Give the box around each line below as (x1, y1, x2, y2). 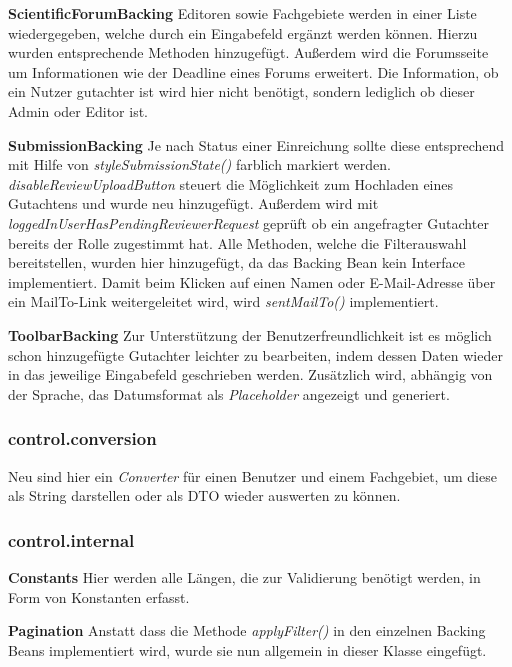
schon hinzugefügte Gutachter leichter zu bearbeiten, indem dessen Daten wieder (8, 344, 503, 365)
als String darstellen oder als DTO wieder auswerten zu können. (8, 485, 401, 506)
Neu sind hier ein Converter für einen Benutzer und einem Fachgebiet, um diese (8, 465, 497, 486)
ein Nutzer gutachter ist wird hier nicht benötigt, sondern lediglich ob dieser (8, 81, 475, 102)
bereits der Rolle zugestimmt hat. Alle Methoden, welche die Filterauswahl (8, 232, 467, 253)
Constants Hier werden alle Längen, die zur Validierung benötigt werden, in (8, 566, 481, 587)
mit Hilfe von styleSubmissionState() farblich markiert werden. (8, 154, 391, 175)
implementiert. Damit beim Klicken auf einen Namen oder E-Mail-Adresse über (8, 271, 496, 292)
